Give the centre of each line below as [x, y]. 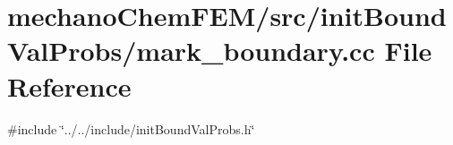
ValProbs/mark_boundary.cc [191, 51]
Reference [69, 85]
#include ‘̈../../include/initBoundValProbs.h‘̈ [131, 128]
